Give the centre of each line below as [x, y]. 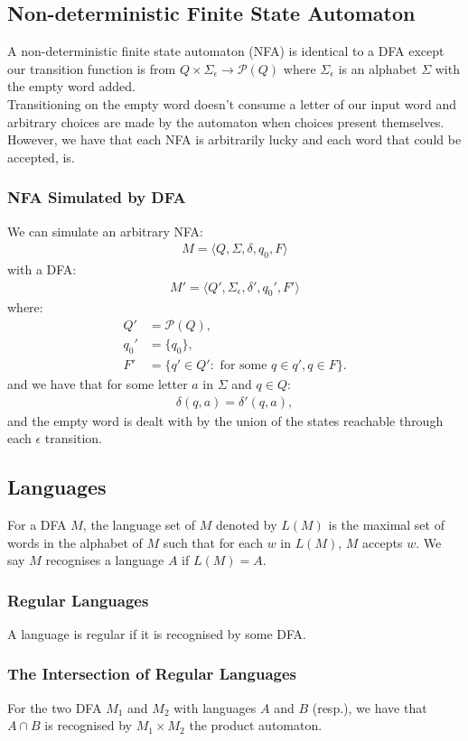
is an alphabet [378, 68]
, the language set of [139, 524]
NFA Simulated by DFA [97, 197]
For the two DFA [55, 707]
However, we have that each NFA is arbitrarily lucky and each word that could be [234, 139]
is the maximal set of [386, 524]
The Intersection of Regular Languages [152, 674]
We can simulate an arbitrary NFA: [106, 231]
